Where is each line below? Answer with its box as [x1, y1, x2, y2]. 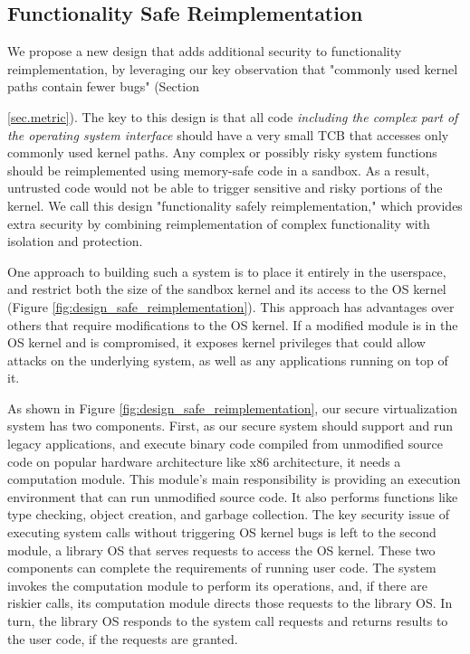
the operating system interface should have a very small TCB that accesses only [7, 125, 449, 144]
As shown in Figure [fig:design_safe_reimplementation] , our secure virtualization [7, 398, 458, 417]
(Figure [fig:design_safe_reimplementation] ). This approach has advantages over [7, 297, 455, 316]
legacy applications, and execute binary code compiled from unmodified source [7, 434, 443, 453]
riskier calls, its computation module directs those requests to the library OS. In [7, 593, 453, 612]
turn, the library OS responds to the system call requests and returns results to [7, 611, 448, 630]
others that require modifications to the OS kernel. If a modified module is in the [7, 315, 458, 334]
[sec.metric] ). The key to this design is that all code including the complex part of [7, 107, 458, 126]
